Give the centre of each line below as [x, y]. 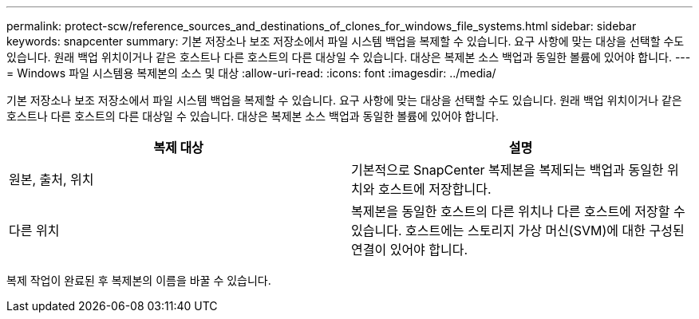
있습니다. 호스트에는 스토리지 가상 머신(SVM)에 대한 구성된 [518, 230]
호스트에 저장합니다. [434, 189]
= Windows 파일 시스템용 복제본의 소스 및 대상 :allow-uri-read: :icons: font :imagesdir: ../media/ [251, 73]
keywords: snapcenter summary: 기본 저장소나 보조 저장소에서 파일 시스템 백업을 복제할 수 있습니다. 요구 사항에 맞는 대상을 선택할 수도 [346, 41]
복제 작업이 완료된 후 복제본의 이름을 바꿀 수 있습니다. [139, 280]
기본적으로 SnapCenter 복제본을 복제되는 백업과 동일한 [507, 170]
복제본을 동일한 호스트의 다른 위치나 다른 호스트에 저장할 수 [518, 211]
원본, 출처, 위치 [51, 179]
